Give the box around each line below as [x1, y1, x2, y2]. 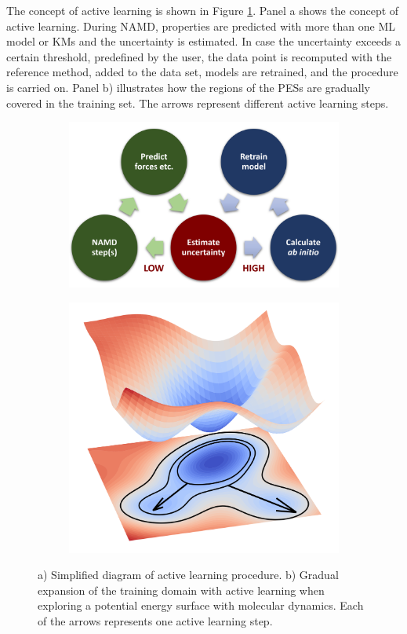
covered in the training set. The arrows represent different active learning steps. [6, 94, 389, 111]
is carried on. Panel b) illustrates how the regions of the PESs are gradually [6, 79, 371, 95]
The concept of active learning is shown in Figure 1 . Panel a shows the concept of [6, 2, 399, 18]
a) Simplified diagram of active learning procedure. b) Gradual [38, 566, 339, 583]
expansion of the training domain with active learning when [38, 581, 325, 598]
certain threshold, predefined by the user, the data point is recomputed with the [6, 48, 392, 64]
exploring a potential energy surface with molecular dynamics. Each [38, 597, 364, 614]
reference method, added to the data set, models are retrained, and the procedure [6, 64, 398, 80]
